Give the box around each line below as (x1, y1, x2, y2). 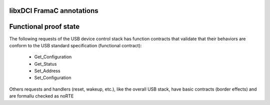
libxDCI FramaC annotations (9, 6, 98, 15)
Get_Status (34, 61, 57, 67)
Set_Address (34, 68, 60, 74)
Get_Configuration (34, 54, 72, 60)
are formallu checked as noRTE (9, 93, 74, 99)
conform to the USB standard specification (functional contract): (9, 42, 142, 48)
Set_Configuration (34, 75, 71, 81)
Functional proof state (9, 22, 80, 31)
